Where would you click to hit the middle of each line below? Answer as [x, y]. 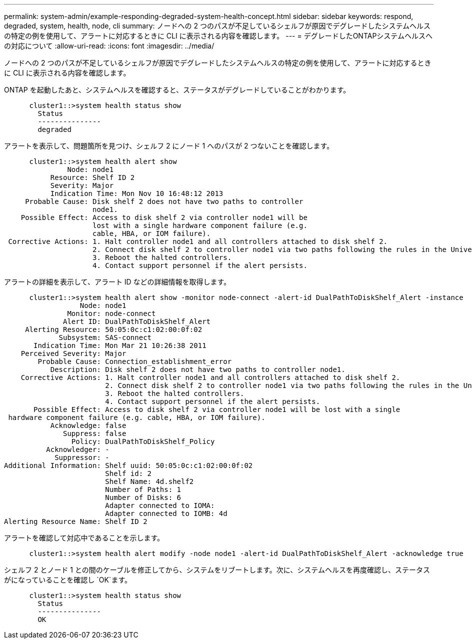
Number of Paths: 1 [143, 489]
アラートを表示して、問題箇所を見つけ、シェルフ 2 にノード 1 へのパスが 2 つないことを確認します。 [169, 146]
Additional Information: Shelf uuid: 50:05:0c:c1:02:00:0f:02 [128, 465]
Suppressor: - [82, 457]
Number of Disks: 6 [143, 497]
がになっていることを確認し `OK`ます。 [68, 580]
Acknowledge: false [88, 425]
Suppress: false [95, 433]
